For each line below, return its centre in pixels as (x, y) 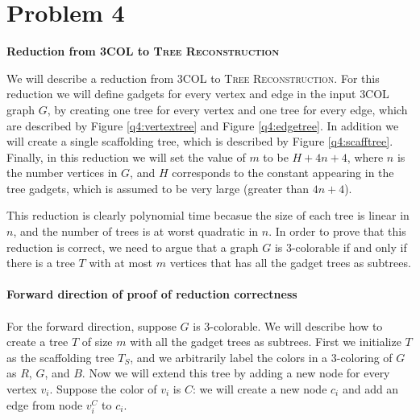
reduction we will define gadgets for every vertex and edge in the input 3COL (198, 94)
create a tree (37, 342)
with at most (121, 263)
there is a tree (41, 263)
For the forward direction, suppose (91, 325)
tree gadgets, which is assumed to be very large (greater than (158, 188)
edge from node (45, 404)
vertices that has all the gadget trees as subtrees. (290, 263)
